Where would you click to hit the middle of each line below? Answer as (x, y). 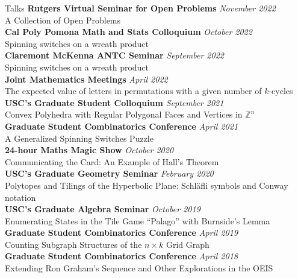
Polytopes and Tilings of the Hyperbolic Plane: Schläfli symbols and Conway (147, 185)
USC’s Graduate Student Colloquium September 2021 (114, 102)
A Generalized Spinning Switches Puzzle (79, 138)
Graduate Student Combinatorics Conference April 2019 (122, 232)
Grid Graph (188, 244)
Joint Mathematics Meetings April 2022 (86, 79)
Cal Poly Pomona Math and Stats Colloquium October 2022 (129, 32)
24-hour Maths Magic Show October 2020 (89, 150)
